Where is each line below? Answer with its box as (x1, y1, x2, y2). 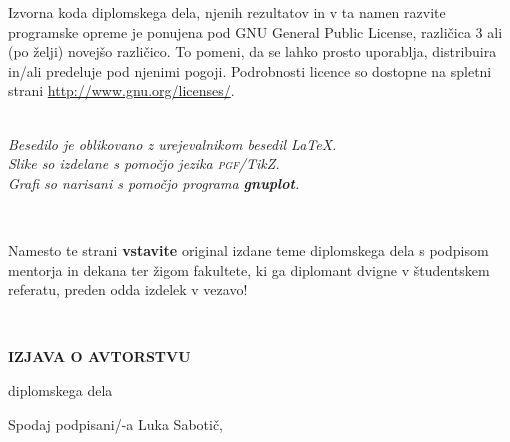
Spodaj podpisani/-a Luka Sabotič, (8, 413, 224, 434)
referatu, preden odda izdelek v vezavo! (8, 279, 248, 300)
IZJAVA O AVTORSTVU (8, 346, 191, 367)
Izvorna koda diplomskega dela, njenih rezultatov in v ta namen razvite (8, 2, 446, 22)
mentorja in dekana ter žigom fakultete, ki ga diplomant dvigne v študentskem (8, 259, 490, 280)
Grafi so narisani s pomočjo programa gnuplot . (8, 172, 300, 193)
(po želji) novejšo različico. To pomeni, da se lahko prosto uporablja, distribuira (8, 41, 497, 62)
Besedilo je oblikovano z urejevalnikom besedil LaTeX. (8, 133, 337, 154)
